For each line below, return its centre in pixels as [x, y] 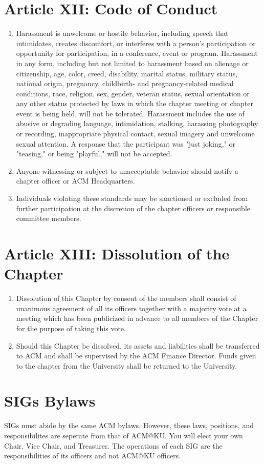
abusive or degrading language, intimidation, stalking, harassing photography [137, 123]
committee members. [49, 218]
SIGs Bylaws [50, 401]
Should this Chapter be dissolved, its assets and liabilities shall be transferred [138, 345]
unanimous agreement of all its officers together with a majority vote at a [131, 308]
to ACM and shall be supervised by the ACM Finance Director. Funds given [136, 356]
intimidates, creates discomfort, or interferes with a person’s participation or [136, 43]
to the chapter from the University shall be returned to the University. [127, 365]
